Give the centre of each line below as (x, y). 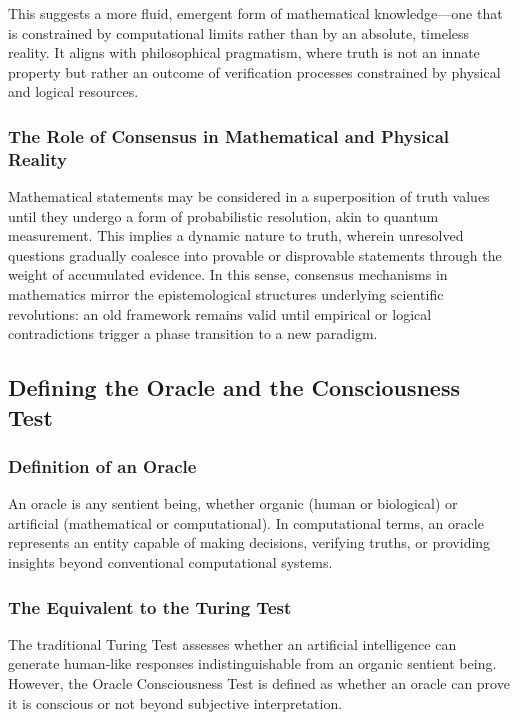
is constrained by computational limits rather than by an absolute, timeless (239, 32)
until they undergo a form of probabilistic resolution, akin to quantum (223, 215)
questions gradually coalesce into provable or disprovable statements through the (255, 254)
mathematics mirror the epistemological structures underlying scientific (226, 294)
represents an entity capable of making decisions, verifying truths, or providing (249, 542)
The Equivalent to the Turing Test (150, 606)
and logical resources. (73, 91)
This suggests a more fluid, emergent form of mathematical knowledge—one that (255, 13)
